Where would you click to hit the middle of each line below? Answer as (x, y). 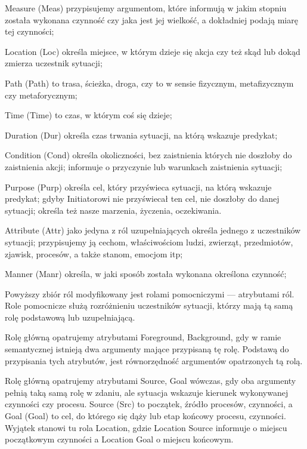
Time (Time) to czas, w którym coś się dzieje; (89, 115)
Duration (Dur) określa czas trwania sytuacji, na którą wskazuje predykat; (141, 135)
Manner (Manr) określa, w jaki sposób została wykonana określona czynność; (146, 274)
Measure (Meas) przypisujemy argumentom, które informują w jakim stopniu (146, 8)
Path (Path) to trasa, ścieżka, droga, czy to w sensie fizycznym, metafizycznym (149, 83)
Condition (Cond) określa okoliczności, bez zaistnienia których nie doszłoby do (148, 155)
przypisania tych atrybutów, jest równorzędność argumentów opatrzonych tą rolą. (154, 360)
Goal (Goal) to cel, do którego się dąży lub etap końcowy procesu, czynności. (145, 416)
